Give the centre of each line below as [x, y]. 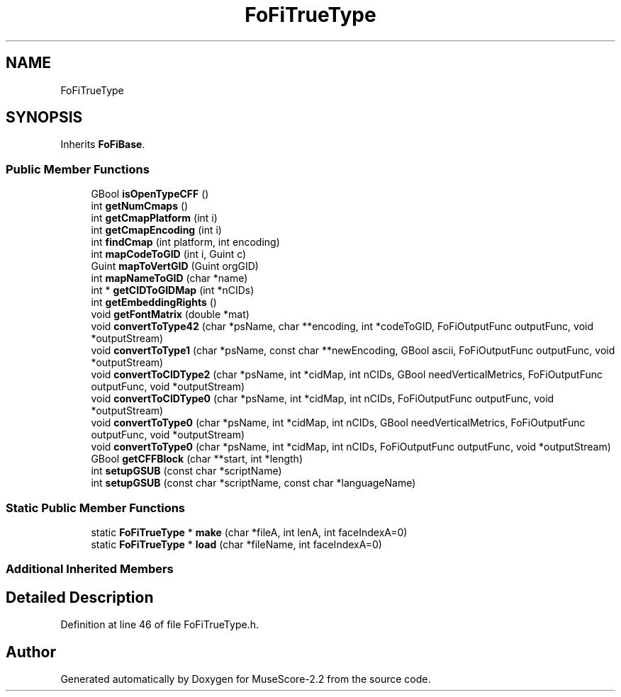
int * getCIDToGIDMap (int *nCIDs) [173, 290]
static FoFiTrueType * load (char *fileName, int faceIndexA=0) [236, 544]
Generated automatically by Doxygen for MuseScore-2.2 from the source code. [246, 679]
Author [31, 652]
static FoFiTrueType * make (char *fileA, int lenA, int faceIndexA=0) [249, 532]
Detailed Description [80, 597]
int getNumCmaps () [140, 206]
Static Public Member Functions [96, 508]
